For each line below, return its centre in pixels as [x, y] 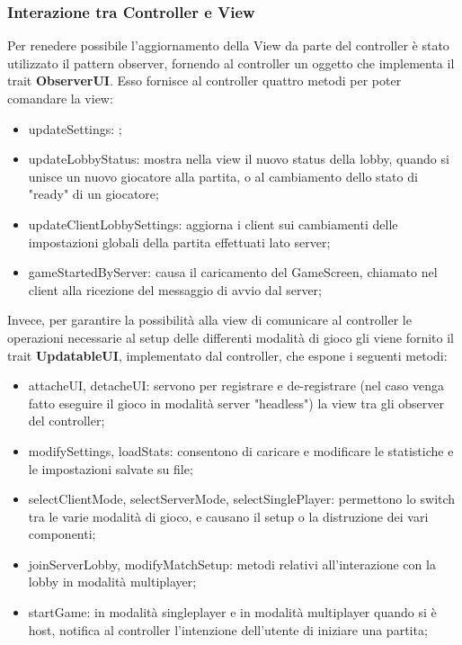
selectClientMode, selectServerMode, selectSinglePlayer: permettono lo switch [242, 499]
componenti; [62, 534]
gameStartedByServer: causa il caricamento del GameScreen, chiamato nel [233, 272]
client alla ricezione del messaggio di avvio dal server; [175, 289]
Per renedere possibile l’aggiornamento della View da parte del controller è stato [228, 45]
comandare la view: [60, 98]
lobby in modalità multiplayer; [112, 582]
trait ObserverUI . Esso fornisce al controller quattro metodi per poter [204, 81]
